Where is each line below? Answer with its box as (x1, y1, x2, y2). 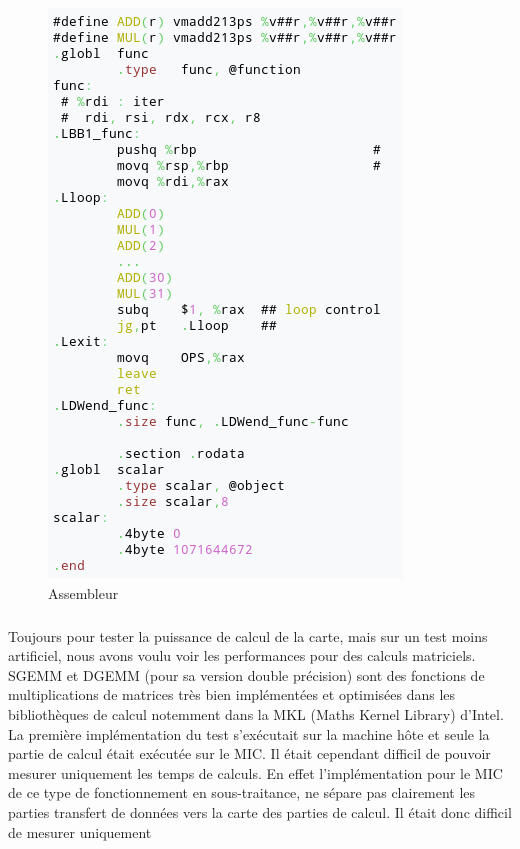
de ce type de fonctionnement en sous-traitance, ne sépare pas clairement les (8, 782, 476, 803)
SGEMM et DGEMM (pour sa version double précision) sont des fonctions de (8, 664, 485, 685)
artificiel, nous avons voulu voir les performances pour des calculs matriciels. (8, 645, 476, 666)
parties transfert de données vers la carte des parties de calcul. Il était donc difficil (8, 801, 512, 822)
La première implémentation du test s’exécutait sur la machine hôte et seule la (8, 723, 490, 744)
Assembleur (48, 582, 119, 603)
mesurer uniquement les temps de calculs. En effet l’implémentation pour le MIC (8, 762, 503, 783)
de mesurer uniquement (8, 821, 152, 842)
